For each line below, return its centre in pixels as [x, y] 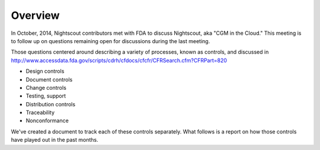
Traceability [40, 113]
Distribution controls [51, 104]
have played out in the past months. [55, 140]
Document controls [49, 79]
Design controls [45, 71]
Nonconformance [47, 120]
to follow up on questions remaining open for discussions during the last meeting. [111, 41]
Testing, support [46, 96]
